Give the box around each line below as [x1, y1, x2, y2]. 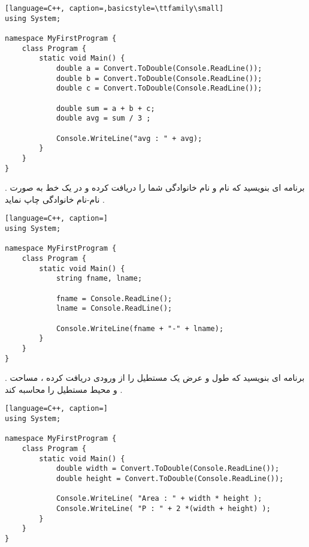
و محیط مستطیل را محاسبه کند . [5, 383, 123, 395]
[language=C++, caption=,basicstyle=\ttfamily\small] [5, 4, 224, 13]
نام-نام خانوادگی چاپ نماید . [5, 193, 105, 205]
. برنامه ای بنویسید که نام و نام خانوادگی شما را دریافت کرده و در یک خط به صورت [5, 181, 305, 194]
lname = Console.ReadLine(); [56, 304, 172, 313]
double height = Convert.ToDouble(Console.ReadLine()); [56, 474, 284, 483]
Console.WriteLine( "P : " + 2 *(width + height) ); [56, 504, 271, 513]
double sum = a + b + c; [56, 104, 155, 113]
